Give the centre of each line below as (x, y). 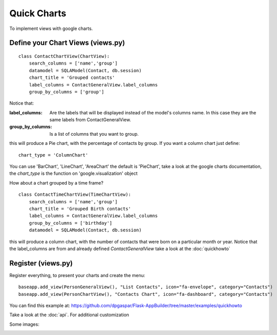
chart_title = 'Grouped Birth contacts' (80, 209)
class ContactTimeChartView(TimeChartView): (75, 195)
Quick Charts (38, 13)
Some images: (24, 324)
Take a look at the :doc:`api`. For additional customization (69, 315)
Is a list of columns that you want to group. (94, 134)
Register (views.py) (41, 263)
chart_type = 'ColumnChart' (53, 155)
